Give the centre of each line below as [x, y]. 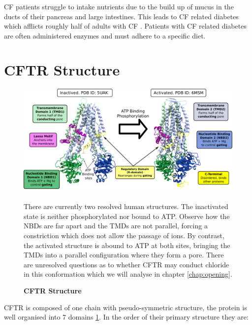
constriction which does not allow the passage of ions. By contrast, [124, 235]
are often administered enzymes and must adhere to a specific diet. [105, 35]
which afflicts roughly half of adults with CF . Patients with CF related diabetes [125, 26]
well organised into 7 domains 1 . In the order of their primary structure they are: [126, 317]
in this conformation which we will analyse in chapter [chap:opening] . [128, 274]
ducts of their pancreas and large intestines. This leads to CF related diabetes [121, 16]
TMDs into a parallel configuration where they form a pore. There [124, 255]
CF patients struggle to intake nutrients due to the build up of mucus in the [119, 6]
